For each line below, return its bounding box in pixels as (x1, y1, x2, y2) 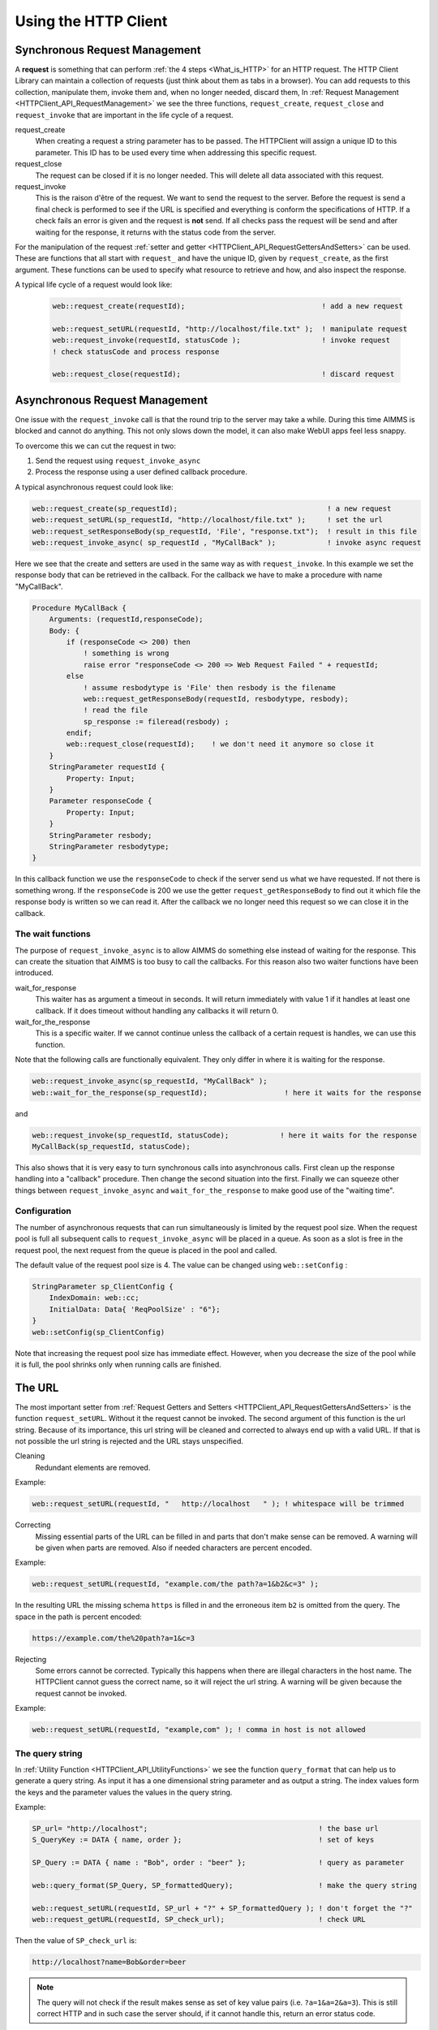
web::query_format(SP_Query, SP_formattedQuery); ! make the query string (32, 1881, 418, 1890)
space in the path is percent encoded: (15, 1612, 142, 1622)
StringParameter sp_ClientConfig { (32, 1281, 174, 1291)
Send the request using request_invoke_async (35, 456, 201, 466)
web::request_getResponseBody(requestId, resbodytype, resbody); (83, 694, 349, 703)
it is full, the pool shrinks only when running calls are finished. (15, 1359, 222, 1369)
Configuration (15, 1206, 72, 1217)
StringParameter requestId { (49, 762, 165, 771)
